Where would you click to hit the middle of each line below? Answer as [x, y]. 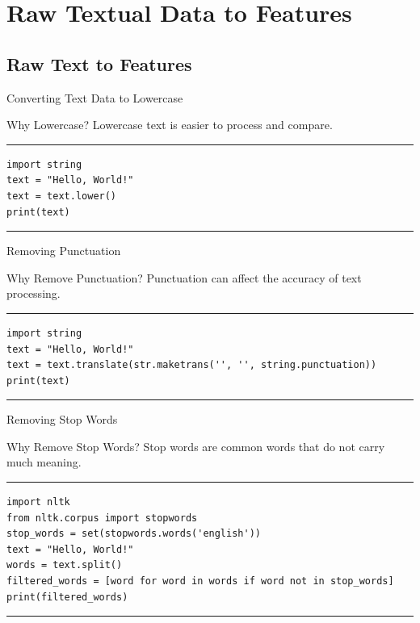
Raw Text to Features [99, 63]
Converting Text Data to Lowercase [95, 97]
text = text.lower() [62, 196]
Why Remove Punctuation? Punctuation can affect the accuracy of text [184, 277]
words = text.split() [65, 565]
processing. [34, 293]
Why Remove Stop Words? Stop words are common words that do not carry [196, 446]
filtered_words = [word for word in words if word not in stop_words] [200, 581]
